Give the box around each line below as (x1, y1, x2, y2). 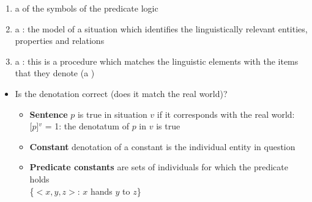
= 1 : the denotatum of (45, 120, 129, 132)
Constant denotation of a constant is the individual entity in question (29, 140, 295, 153)
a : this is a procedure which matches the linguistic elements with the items (15, 54, 299, 67)
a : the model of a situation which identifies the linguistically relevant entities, (15, 22, 308, 35)
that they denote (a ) (15, 67, 95, 79)
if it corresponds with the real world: (157, 107, 295, 120)
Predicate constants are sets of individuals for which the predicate (29, 161, 288, 173)
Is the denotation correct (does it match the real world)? (15, 87, 228, 99)
